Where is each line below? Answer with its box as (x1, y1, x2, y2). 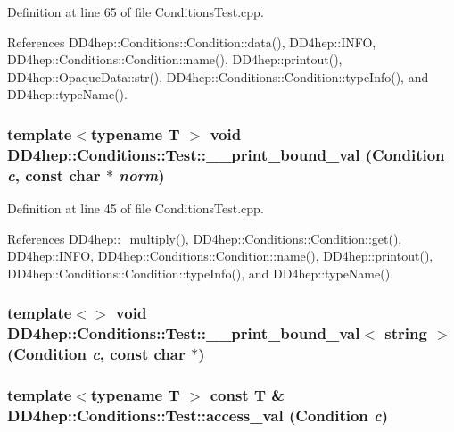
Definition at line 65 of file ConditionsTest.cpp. (7, 3, 264, 21)
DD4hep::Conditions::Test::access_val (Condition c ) (7, 403, 389, 426)
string (384, 322, 427, 345)
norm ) (119, 163, 165, 186)
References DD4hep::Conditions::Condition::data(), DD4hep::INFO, (7, 32, 376, 51)
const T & (210, 384, 285, 406)
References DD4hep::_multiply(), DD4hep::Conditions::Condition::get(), (7, 228, 402, 247)
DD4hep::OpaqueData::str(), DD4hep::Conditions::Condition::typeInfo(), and (7, 67, 429, 86)
